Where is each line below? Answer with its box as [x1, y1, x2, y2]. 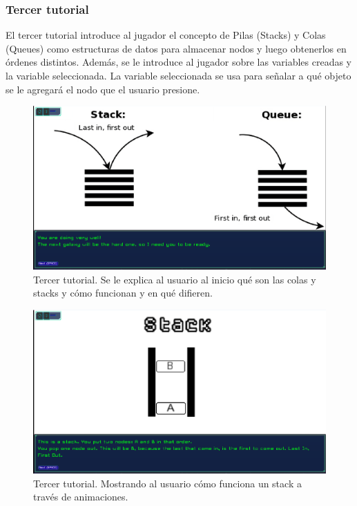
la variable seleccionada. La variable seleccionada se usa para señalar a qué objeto [6, 68, 351, 82]
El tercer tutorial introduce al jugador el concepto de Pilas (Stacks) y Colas [6, 28, 326, 42]
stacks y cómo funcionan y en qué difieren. [33, 285, 213, 300]
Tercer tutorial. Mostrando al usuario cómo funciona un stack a [33, 476, 302, 490]
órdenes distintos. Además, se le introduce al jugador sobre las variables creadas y [6, 55, 352, 69]
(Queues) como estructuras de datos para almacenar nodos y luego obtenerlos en [6, 41, 347, 55]
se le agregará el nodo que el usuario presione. [6, 82, 200, 96]
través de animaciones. [33, 489, 128, 504]
